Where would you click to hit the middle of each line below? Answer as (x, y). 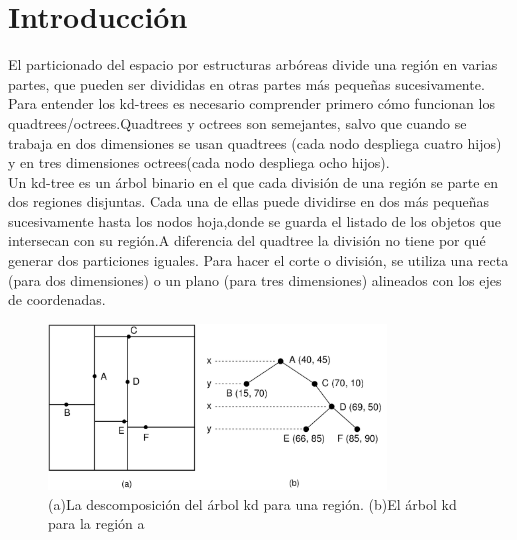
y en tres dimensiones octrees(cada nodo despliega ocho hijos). (199, 162)
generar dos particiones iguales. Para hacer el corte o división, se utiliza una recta (258, 260)
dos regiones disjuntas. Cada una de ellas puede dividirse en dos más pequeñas (249, 201)
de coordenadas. (57, 299)
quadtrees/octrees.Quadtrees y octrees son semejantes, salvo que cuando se (237, 122)
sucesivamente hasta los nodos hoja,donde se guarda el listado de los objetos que (255, 220)
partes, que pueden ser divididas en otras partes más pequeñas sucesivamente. (246, 83)
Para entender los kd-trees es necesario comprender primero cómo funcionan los (251, 103)
